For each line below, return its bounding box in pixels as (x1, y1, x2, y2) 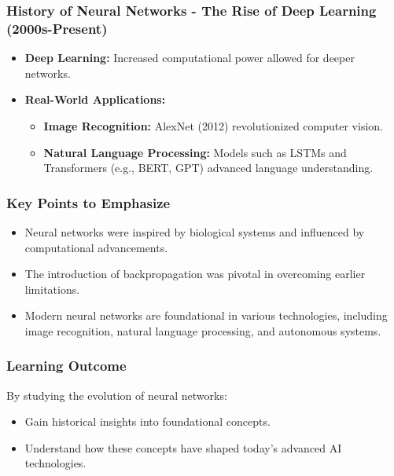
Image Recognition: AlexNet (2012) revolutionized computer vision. (43, 117, 383, 134)
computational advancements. (24, 239, 168, 255)
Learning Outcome (6, 356, 127, 375)
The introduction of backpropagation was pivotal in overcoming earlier (24, 265, 366, 282)
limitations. (24, 280, 80, 297)
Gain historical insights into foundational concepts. (24, 413, 271, 430)
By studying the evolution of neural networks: (6, 386, 227, 403)
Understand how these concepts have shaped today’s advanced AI (24, 439, 342, 456)
